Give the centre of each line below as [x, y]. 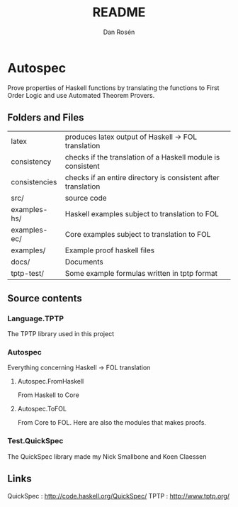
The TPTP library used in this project [61, 334]
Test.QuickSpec [35, 441]
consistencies [34, 182]
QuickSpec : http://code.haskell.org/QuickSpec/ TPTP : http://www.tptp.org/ [119, 496]
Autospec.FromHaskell [51, 381]
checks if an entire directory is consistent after [142, 177]
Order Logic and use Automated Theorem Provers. [81, 95]
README [119, 12]
